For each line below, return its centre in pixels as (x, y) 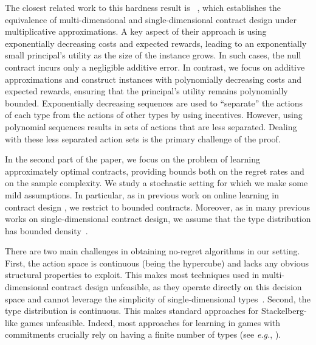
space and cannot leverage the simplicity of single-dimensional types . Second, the (158, 298)
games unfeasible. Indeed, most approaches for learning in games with (150, 322)
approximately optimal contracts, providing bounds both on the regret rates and (155, 171)
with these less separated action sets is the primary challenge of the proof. (143, 138)
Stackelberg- (284, 311)
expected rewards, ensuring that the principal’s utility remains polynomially (146, 91)
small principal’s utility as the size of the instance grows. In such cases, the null (153, 55)
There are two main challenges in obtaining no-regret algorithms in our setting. (153, 251)
